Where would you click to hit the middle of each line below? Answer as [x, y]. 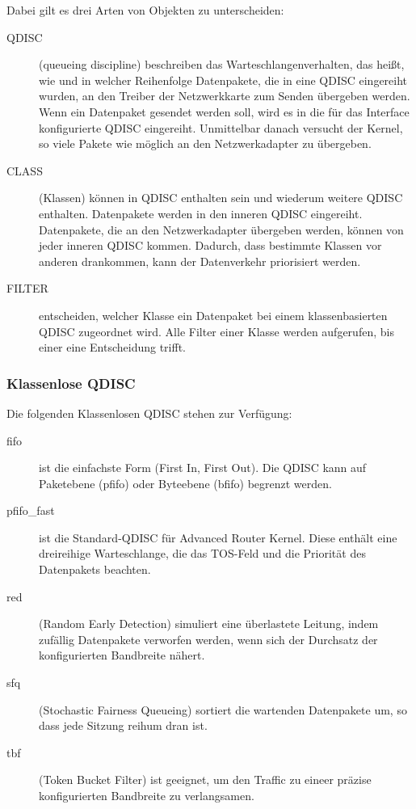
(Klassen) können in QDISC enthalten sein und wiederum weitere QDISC [221, 198]
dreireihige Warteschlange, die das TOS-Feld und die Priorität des [202, 553]
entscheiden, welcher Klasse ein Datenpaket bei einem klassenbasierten [213, 315]
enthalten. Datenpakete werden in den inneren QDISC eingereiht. [201, 213]
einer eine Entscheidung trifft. [112, 347]
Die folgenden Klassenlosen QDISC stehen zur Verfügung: [149, 413]
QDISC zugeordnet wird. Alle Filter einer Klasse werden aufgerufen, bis [216, 331]
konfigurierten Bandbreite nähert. [122, 655]
